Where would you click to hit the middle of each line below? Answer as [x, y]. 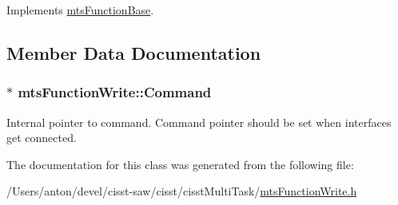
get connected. [42, 138]
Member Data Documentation [134, 52]
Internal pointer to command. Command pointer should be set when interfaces [199, 122]
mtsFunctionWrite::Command [115, 92]
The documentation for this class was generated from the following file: [180, 164]
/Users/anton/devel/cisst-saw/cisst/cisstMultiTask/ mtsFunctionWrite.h [182, 191]
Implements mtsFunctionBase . [80, 10]
